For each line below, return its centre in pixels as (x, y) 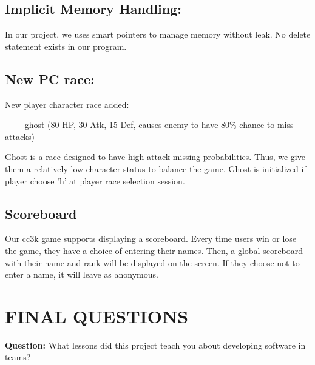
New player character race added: (67, 104)
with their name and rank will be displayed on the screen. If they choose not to (152, 262)
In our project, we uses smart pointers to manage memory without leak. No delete (158, 34)
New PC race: (50, 79)
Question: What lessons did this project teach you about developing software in (155, 345)
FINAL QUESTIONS (97, 316)
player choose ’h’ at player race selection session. (95, 180)
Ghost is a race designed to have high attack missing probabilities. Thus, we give (155, 157)
